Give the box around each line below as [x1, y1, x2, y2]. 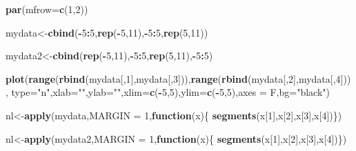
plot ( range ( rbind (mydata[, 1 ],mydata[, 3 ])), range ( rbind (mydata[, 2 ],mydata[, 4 [6, 71, 341, 85]
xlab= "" [52, 85, 86, 99]
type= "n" [11, 85, 50, 99]
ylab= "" [88, 85, 121, 99]
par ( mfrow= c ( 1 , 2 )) [6, 2, 88, 16]
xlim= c [123, 85, 155, 99]
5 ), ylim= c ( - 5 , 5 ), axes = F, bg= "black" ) [169, 85, 330, 99]
